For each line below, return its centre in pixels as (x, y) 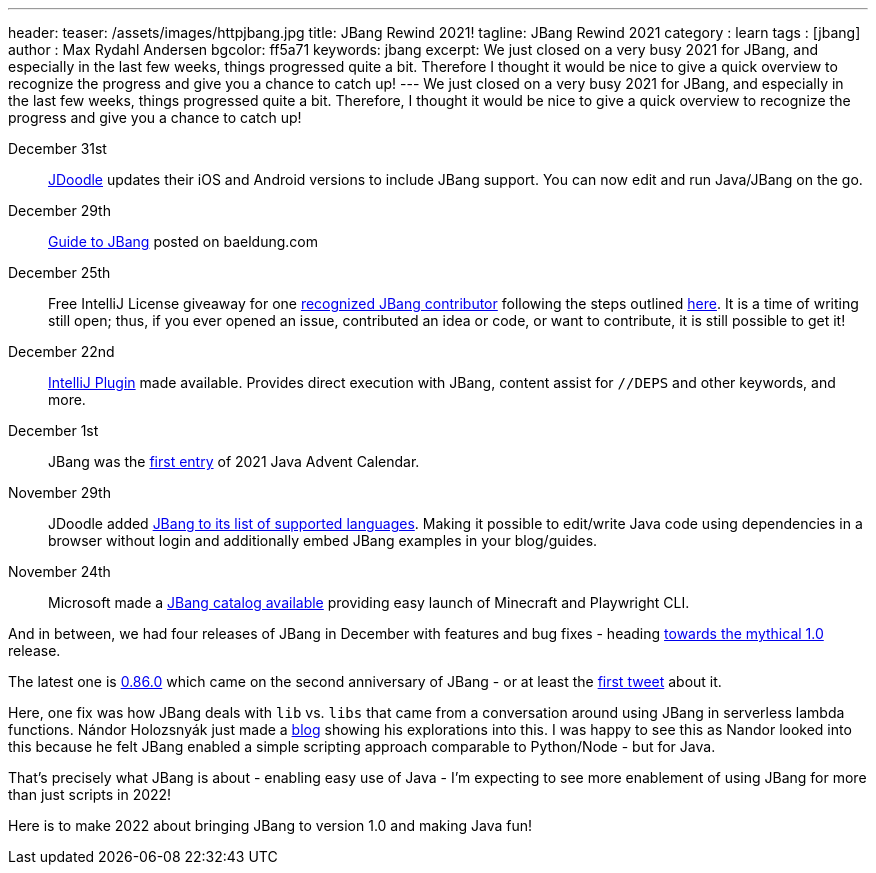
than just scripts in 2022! (90, 794)
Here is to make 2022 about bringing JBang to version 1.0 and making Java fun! (270, 825)
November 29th (59, 492)
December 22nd (61, 351)
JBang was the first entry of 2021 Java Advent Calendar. (234, 461)
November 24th (59, 571)
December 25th (59, 272)
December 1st (53, 430)
